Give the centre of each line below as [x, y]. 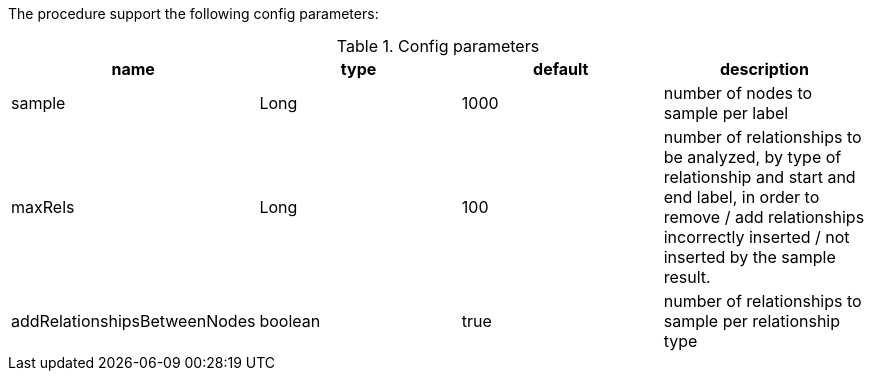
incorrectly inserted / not [756, 237]
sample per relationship [752, 321]
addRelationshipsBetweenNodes [133, 321]
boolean [290, 321]
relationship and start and [759, 177]
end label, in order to [741, 197]
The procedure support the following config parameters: [193, 13]
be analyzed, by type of [752, 157]
